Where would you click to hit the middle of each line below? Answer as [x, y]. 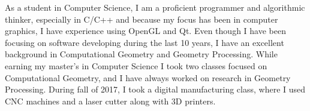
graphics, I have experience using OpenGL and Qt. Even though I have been [145, 31]
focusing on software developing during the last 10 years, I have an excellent [145, 42]
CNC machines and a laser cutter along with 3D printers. [110, 101]
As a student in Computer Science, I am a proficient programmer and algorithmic [155, 7]
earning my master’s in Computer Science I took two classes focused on [136, 65]
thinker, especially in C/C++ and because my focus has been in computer [142, 19]
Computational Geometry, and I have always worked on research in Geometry [148, 77]
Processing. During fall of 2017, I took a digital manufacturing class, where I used [155, 89]
